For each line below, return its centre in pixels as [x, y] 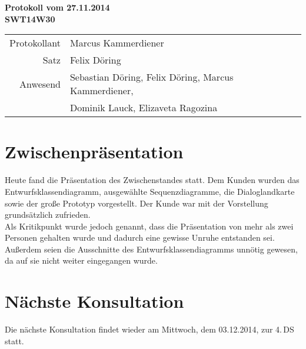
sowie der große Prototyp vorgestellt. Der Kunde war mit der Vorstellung [137, 203]
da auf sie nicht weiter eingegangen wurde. [81, 260]
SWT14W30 [30, 19]
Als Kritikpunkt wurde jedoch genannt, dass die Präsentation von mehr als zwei [149, 226]
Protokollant [35, 43]
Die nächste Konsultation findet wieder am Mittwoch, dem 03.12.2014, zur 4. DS [149, 329]
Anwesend [40, 84]
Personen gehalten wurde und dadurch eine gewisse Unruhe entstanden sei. [140, 237]
